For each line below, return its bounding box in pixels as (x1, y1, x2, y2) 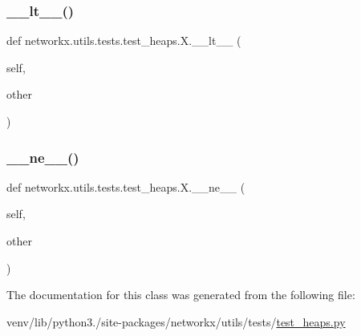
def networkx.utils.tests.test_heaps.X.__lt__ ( (6, 32, 241, 49)
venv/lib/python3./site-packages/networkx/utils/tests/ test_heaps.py (6, 313, 346, 330)
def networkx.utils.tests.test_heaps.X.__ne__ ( (6, 178, 245, 195)
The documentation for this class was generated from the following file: (6, 286, 355, 303)
